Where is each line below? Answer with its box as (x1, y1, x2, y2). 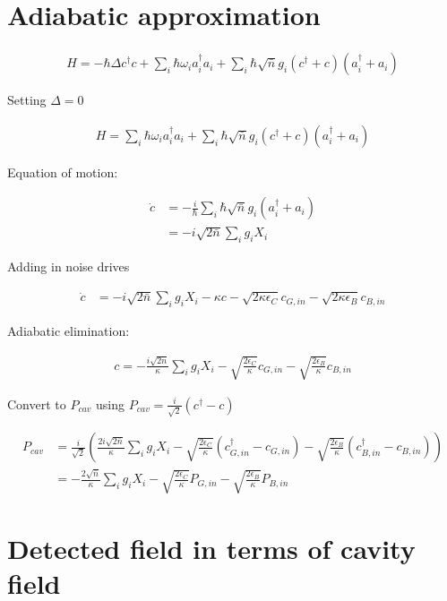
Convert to (7, 394, 66, 413)
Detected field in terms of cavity (7, 530, 416, 567)
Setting (7, 90, 47, 109)
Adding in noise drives (7, 257, 130, 276)
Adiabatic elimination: (7, 322, 130, 340)
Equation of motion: (7, 162, 118, 181)
